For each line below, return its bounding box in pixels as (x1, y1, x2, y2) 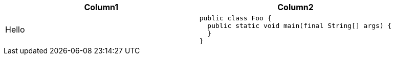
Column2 (277, 2, 314, 12)
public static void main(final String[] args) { (207, 22, 392, 29)
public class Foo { (199, 14, 272, 22)
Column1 (84, 2, 119, 12)
